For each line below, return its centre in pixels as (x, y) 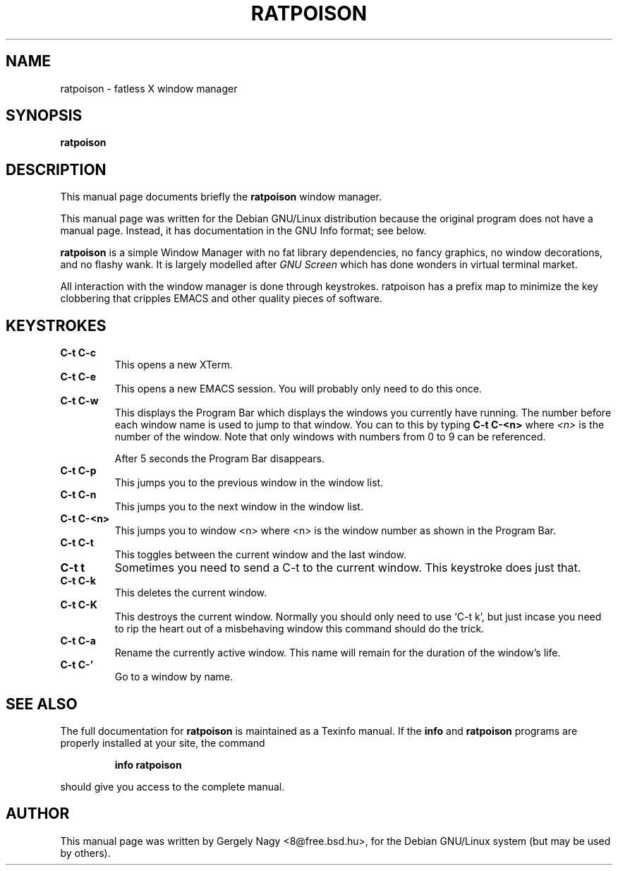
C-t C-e (78, 377)
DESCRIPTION (56, 169)
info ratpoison (148, 764)
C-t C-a (78, 641)
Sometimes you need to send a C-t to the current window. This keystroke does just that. (348, 568)
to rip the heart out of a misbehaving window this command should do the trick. (299, 629)
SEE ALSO (42, 704)
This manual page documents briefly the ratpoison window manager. (221, 197)
